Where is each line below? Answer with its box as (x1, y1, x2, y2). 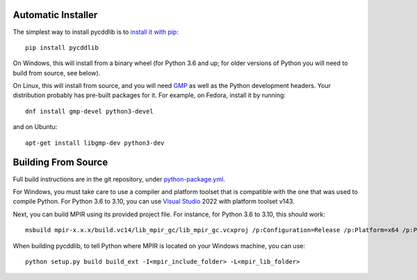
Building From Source (13, 157, 108, 168)
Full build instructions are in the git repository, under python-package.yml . (13, 175, 225, 183)
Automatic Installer (13, 9, 98, 21)
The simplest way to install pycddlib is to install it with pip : (13, 28, 179, 36)
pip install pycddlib (25, 44, 99, 51)
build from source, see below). (13, 69, 101, 77)
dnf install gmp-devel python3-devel (25, 107, 154, 115)
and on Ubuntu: (13, 123, 58, 131)
